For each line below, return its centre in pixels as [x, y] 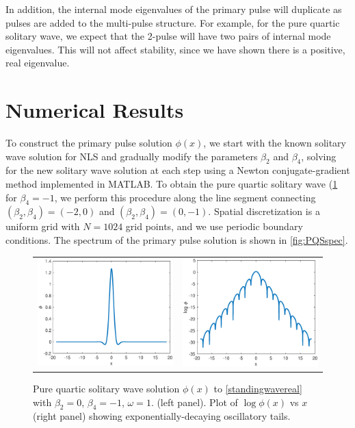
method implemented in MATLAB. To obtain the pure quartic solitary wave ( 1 [172, 184]
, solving [319, 156]
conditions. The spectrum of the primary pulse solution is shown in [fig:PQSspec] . [177, 240]
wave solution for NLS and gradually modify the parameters [132, 156]
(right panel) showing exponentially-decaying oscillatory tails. [162, 416]
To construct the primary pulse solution [89, 143]
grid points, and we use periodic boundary [214, 226]
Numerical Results [95, 110]
